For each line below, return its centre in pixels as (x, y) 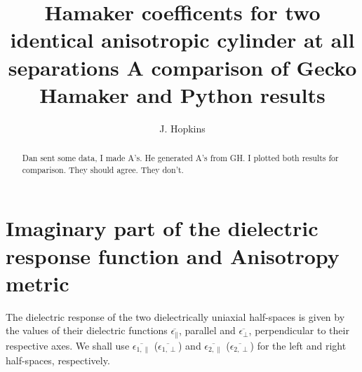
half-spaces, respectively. (58, 360)
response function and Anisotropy (173, 255)
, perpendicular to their (299, 330)
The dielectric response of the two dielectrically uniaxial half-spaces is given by (175, 316)
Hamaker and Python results (182, 94)
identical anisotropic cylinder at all (182, 40)
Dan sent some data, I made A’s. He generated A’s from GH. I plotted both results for (180, 158)
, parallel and (207, 330)
